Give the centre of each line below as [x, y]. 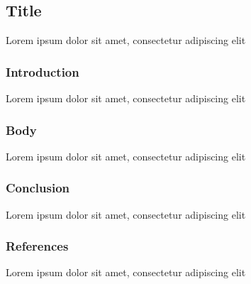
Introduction [43, 71]
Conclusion [38, 188]
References [37, 246]
